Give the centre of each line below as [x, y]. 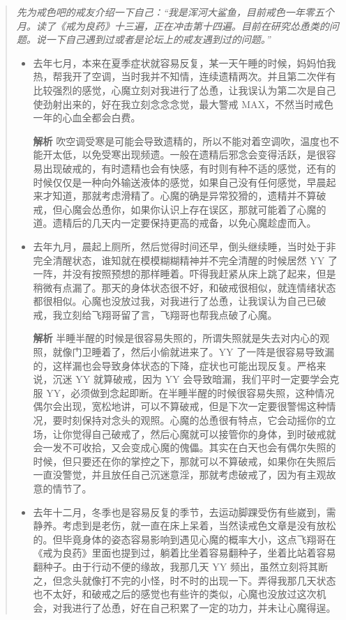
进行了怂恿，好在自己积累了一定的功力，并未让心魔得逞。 [204, 607]
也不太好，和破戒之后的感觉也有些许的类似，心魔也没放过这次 [175, 594]
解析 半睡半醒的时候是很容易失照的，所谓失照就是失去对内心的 [176, 338]
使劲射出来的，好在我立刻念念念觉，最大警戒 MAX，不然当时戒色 [183, 104]
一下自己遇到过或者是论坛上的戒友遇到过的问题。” [158, 39]
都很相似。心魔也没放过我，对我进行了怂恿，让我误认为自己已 [175, 301]
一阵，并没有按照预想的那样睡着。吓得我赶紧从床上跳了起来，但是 [185, 274]
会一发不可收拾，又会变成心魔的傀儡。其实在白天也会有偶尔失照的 [185, 447]
